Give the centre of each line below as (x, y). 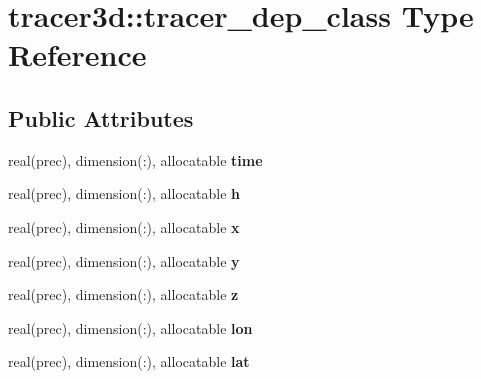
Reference (77, 54)
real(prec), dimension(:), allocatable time (135, 159)
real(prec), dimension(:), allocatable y (124, 260)
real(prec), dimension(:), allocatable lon (130, 327)
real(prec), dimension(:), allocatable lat (129, 361)
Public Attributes (101, 117)
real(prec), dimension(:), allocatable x (124, 226)
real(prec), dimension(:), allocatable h (124, 193)
